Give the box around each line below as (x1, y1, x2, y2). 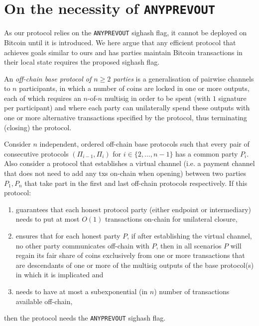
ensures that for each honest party (15, 231, 121, 241)
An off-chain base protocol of (4, 73, 92, 83)
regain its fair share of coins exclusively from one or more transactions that (15, 250, 245, 260)
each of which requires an (4, 92, 81, 103)
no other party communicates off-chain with (15, 240, 149, 250)
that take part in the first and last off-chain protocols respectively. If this (24, 177, 248, 188)
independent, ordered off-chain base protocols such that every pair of (39, 139, 250, 149)
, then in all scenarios (156, 240, 222, 250)
